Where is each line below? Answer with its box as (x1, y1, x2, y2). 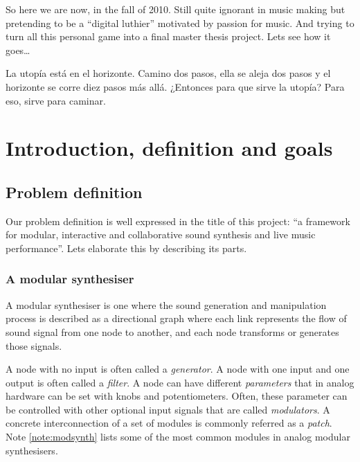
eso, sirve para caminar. (6, 93, 106, 107)
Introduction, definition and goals (6, 134, 333, 162)
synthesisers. (6, 443, 58, 457)
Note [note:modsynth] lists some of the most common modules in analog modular (6, 429, 350, 444)
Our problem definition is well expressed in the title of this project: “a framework (6, 213, 350, 228)
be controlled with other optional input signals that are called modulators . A (6, 402, 330, 416)
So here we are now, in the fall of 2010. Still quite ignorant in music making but (6, 2, 345, 16)
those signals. (6, 338, 62, 353)
